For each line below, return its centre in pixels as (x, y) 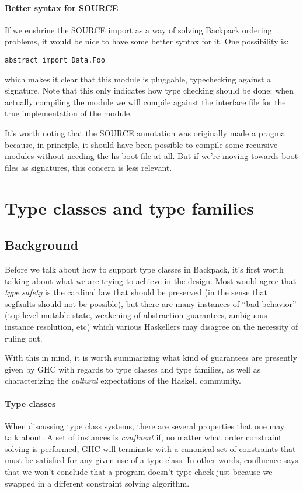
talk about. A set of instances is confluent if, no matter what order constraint (143, 437)
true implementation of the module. (69, 113)
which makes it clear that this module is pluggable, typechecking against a (138, 79)
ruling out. (24, 338)
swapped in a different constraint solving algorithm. (97, 483)
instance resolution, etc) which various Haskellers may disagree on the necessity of (151, 326)
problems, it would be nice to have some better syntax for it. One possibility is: (147, 41)
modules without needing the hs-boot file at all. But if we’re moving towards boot (151, 156)
